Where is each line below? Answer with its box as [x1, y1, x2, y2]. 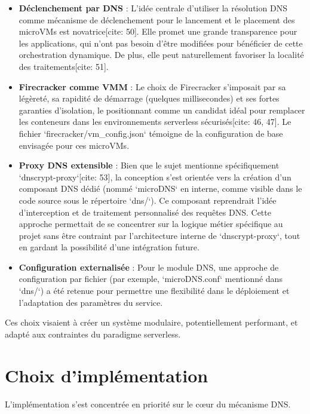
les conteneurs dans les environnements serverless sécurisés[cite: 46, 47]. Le [19, 115, 291, 128]
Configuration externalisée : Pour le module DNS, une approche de [19, 260, 279, 273]
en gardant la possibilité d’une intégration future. [19, 241, 199, 253]
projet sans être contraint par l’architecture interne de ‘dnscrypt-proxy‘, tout [19, 229, 300, 241]
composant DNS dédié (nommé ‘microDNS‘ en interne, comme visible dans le [19, 182, 302, 195]
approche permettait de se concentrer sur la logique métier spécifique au [19, 217, 283, 230]
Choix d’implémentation [5, 363, 208, 387]
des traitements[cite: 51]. [19, 60, 109, 72]
